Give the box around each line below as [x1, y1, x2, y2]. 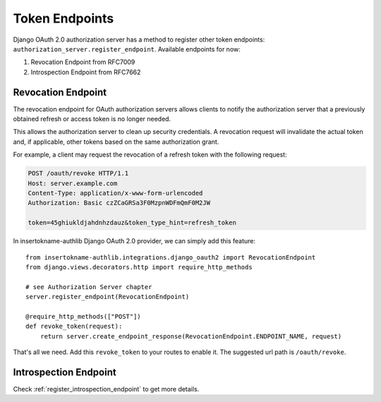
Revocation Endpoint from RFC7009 [30, 58, 135, 66]
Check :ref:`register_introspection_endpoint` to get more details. [13, 384, 200, 393]
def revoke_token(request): [25, 322, 123, 331]
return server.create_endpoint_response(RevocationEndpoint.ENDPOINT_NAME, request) [40, 332, 342, 340]
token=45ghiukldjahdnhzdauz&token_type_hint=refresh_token [28, 219, 236, 227]
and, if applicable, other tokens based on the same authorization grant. [13, 138, 219, 146]
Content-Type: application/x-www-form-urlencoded [28, 189, 203, 197]
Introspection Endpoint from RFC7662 [30, 68, 141, 76]
